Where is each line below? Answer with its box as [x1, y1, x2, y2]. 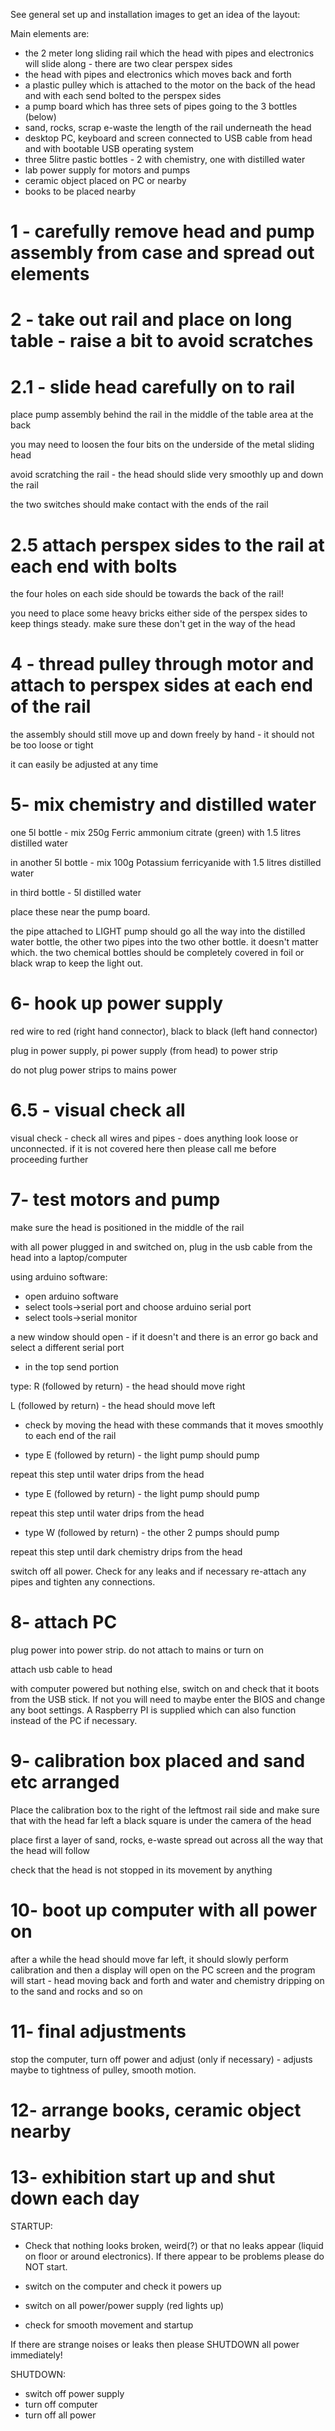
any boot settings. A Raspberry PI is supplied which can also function [10, 1704, 297, 1716]
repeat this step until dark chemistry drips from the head [10, 1545, 243, 1558]
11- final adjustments [10, 2020, 187, 2043]
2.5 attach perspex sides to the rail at [10, 534, 325, 556]
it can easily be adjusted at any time [10, 759, 159, 771]
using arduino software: [10, 1270, 108, 1283]
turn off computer [24, 2398, 98, 2410]
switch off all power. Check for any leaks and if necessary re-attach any [10, 1565, 307, 1577]
